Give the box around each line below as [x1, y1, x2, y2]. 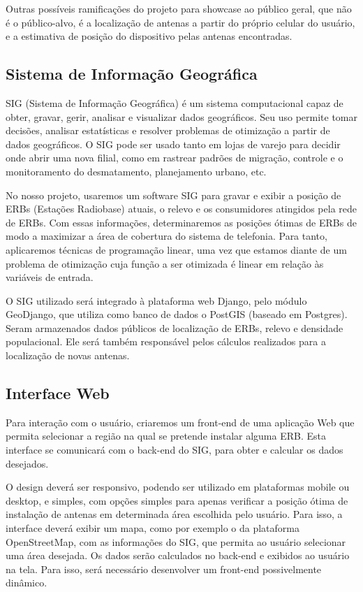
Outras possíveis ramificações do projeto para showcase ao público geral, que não [6, 1, 352, 15]
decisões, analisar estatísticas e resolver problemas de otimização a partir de [6, 123, 330, 138]
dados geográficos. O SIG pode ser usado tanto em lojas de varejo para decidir [6, 136, 341, 151]
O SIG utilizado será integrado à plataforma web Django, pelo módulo [6, 293, 307, 308]
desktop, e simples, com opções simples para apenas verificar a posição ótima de [6, 493, 348, 507]
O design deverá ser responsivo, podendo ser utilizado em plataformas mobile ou [6, 479, 350, 494]
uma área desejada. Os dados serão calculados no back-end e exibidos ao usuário [6, 548, 350, 563]
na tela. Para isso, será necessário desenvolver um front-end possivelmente [6, 561, 322, 576]
